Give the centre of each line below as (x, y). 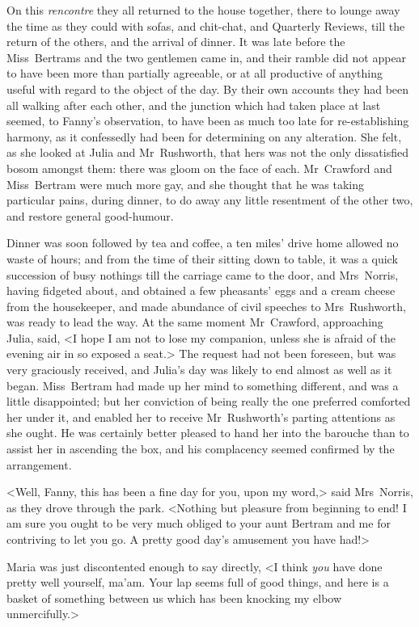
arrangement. (39, 464)
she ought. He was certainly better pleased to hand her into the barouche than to (208, 433)
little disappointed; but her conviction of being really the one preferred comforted (209, 401)
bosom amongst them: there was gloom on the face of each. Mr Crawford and (199, 168)
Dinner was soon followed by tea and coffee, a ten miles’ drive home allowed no (203, 243)
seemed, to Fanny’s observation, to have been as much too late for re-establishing (208, 121)
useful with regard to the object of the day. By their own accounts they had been (208, 88)
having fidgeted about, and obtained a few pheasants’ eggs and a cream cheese (201, 290)
